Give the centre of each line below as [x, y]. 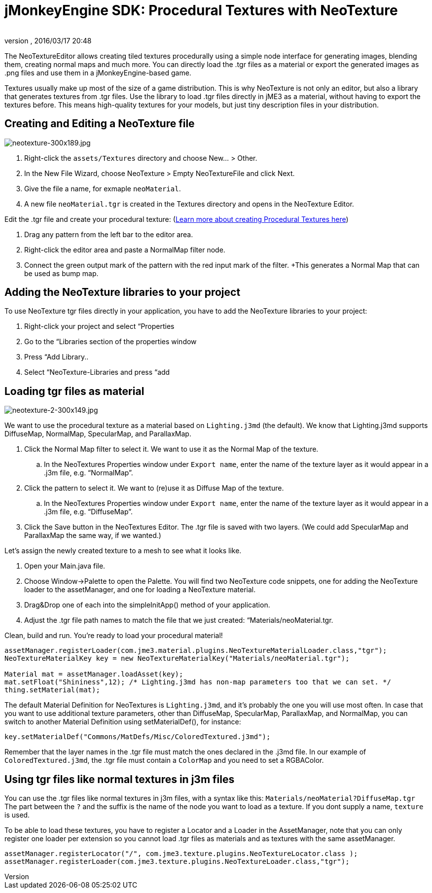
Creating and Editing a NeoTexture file [100, 124]
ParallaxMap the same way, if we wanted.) [93, 536]
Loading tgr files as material [74, 391]
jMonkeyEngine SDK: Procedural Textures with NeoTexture [201, 10]
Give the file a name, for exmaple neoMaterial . [103, 188]
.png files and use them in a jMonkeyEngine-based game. [98, 72]
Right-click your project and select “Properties [99, 326]
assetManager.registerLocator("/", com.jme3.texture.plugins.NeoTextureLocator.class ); [181, 854]
